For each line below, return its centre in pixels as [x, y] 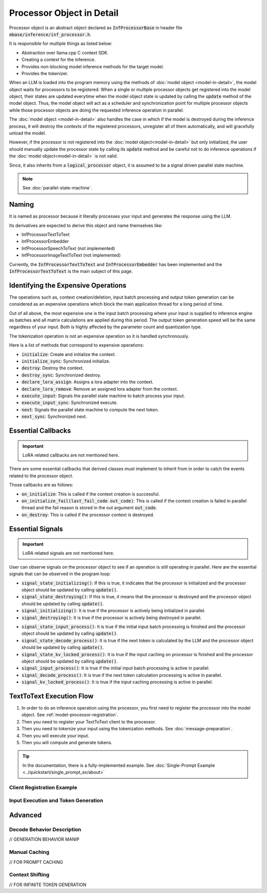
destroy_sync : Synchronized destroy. [61, 375]
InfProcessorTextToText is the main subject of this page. [71, 271]
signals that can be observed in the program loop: [60, 574]
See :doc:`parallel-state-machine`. [57, 188]
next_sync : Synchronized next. [54, 417]
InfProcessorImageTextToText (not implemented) [71, 255]
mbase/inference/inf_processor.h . [50, 34]
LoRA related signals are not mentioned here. [68, 553]
